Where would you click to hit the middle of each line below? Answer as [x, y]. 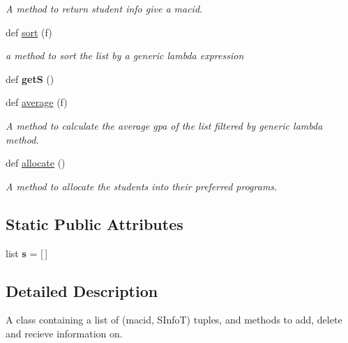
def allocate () [36, 163]
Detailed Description [82, 290]
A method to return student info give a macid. [104, 8]
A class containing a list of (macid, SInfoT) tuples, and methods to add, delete [174, 320]
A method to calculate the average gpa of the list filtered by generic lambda [164, 125]
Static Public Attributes [94, 223]
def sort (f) [29, 32]
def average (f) [37, 102]
